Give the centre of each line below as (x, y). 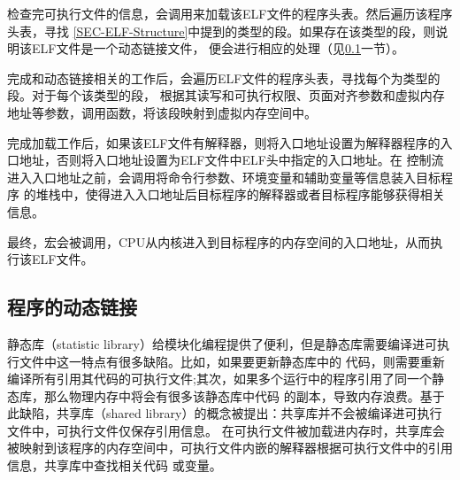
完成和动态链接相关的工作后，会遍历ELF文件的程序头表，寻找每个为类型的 (224, 77)
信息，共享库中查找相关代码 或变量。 (115, 465)
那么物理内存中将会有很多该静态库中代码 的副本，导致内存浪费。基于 (244, 395)
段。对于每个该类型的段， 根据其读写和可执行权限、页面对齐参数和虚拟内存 (226, 95)
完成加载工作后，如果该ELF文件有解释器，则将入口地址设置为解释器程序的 (224, 142)
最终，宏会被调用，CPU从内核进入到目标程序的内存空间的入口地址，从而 (219, 241)
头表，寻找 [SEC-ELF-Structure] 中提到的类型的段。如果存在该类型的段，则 (222, 31)
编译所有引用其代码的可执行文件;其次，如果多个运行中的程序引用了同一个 (219, 379)
